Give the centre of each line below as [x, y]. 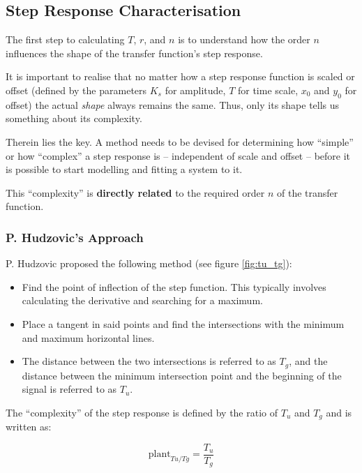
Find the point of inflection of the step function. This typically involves [174, 286]
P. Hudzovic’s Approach [75, 237]
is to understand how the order [244, 39]
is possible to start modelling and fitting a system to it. [124, 169]
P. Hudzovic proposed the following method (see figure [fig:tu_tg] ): [149, 263]
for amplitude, [195, 90]
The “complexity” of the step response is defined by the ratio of [142, 412]
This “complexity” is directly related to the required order [135, 192]
